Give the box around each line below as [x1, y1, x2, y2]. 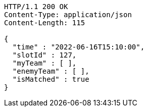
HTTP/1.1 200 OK [4, 3, 68, 11]
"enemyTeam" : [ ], [12, 67, 89, 75]
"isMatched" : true [12, 75, 89, 83]
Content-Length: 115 [4, 19, 85, 27]
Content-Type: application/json [4, 11, 132, 19]
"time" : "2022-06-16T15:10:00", [12, 43, 145, 51]
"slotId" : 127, [12, 51, 77, 59]
